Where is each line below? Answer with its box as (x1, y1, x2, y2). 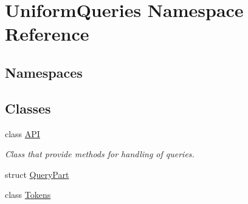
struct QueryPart (5, 168, 69, 180)
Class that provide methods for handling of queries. (5, 148, 195, 160)
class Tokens (5, 188, 51, 201)
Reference (5, 21, 89, 46)
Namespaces (5, 63, 83, 81)
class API (5, 127, 40, 140)
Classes (5, 98, 51, 117)
